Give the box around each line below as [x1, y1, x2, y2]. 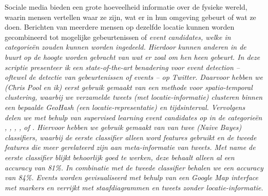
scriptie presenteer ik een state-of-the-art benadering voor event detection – [5, 61, 240, 72]
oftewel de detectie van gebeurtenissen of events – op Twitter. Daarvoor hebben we [5, 72, 263, 82]
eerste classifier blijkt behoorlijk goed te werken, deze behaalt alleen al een [5, 151, 235, 162]
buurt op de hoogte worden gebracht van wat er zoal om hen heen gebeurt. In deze [5, 51, 260, 62]
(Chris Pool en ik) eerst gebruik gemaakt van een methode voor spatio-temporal [5, 81, 253, 92]
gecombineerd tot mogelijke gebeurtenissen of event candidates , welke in [5, 31, 231, 42]
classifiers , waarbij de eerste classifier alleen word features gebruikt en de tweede [5, 132, 257, 142]
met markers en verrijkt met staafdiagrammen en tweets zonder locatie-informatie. [5, 182, 263, 192]
